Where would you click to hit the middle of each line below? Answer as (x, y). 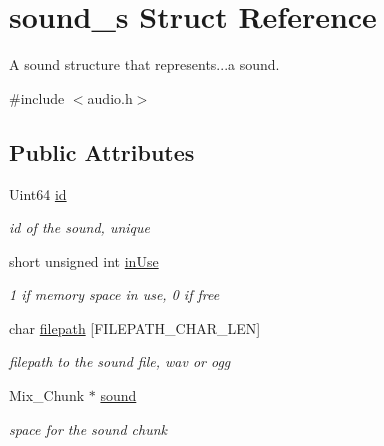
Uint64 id (38, 193)
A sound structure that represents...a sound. (144, 64)
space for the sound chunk (88, 428)
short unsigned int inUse (84, 260)
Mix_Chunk (47, 395)
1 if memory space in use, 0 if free (114, 294)
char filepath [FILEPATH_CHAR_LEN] (135, 327)
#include (37, 97)
